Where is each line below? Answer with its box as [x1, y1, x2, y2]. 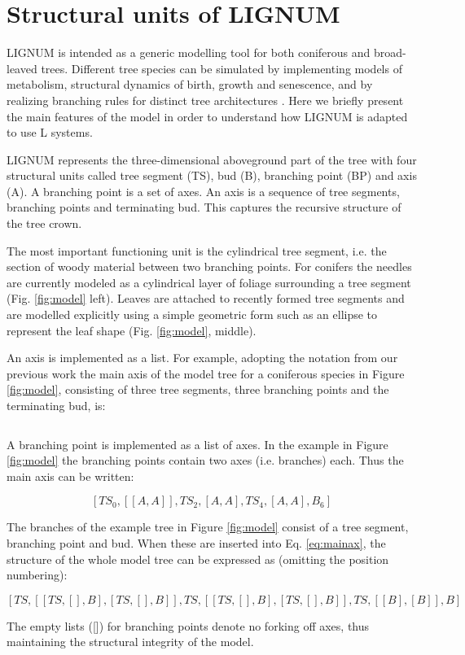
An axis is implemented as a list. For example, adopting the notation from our [7, 349, 398, 366]
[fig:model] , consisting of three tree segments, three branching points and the [7, 381, 389, 398]
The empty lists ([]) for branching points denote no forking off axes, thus [7, 617, 370, 634]
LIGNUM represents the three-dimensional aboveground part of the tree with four [7, 151, 417, 168]
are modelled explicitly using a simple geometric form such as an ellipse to [7, 306, 378, 323]
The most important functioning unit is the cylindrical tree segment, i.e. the [7, 242, 387, 259]
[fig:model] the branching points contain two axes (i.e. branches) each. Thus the [7, 452, 404, 469]
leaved [7, 59, 37, 76]
